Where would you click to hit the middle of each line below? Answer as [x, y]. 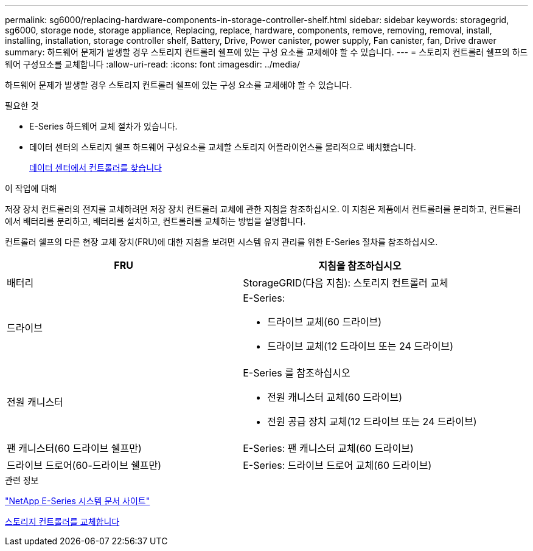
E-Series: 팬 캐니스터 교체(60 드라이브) [328, 448]
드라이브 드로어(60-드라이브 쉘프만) [84, 465]
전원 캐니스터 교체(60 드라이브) [335, 397]
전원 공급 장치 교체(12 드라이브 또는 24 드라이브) [372, 421]
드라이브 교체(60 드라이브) [325, 322]
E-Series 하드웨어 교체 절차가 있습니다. [103, 126]
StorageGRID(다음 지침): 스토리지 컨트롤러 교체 [346, 283]
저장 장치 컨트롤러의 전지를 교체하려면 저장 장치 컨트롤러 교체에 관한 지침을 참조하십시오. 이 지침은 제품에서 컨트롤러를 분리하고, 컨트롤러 [263, 209]
